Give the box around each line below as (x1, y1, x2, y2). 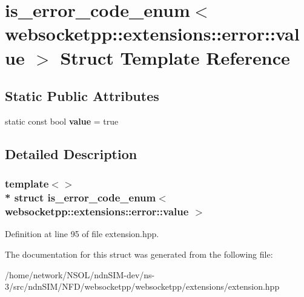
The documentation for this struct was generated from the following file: (5, 247, 273, 260)
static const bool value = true (5, 114, 119, 127)
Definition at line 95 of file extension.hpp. (5, 227, 159, 240)
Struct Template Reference (60, 45, 290, 70)
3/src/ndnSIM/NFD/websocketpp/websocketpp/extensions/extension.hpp (5, 280, 280, 293)
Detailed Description (5, 144, 137, 163)
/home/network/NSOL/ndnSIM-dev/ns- (5, 268, 155, 281)
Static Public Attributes (5, 86, 159, 105)
